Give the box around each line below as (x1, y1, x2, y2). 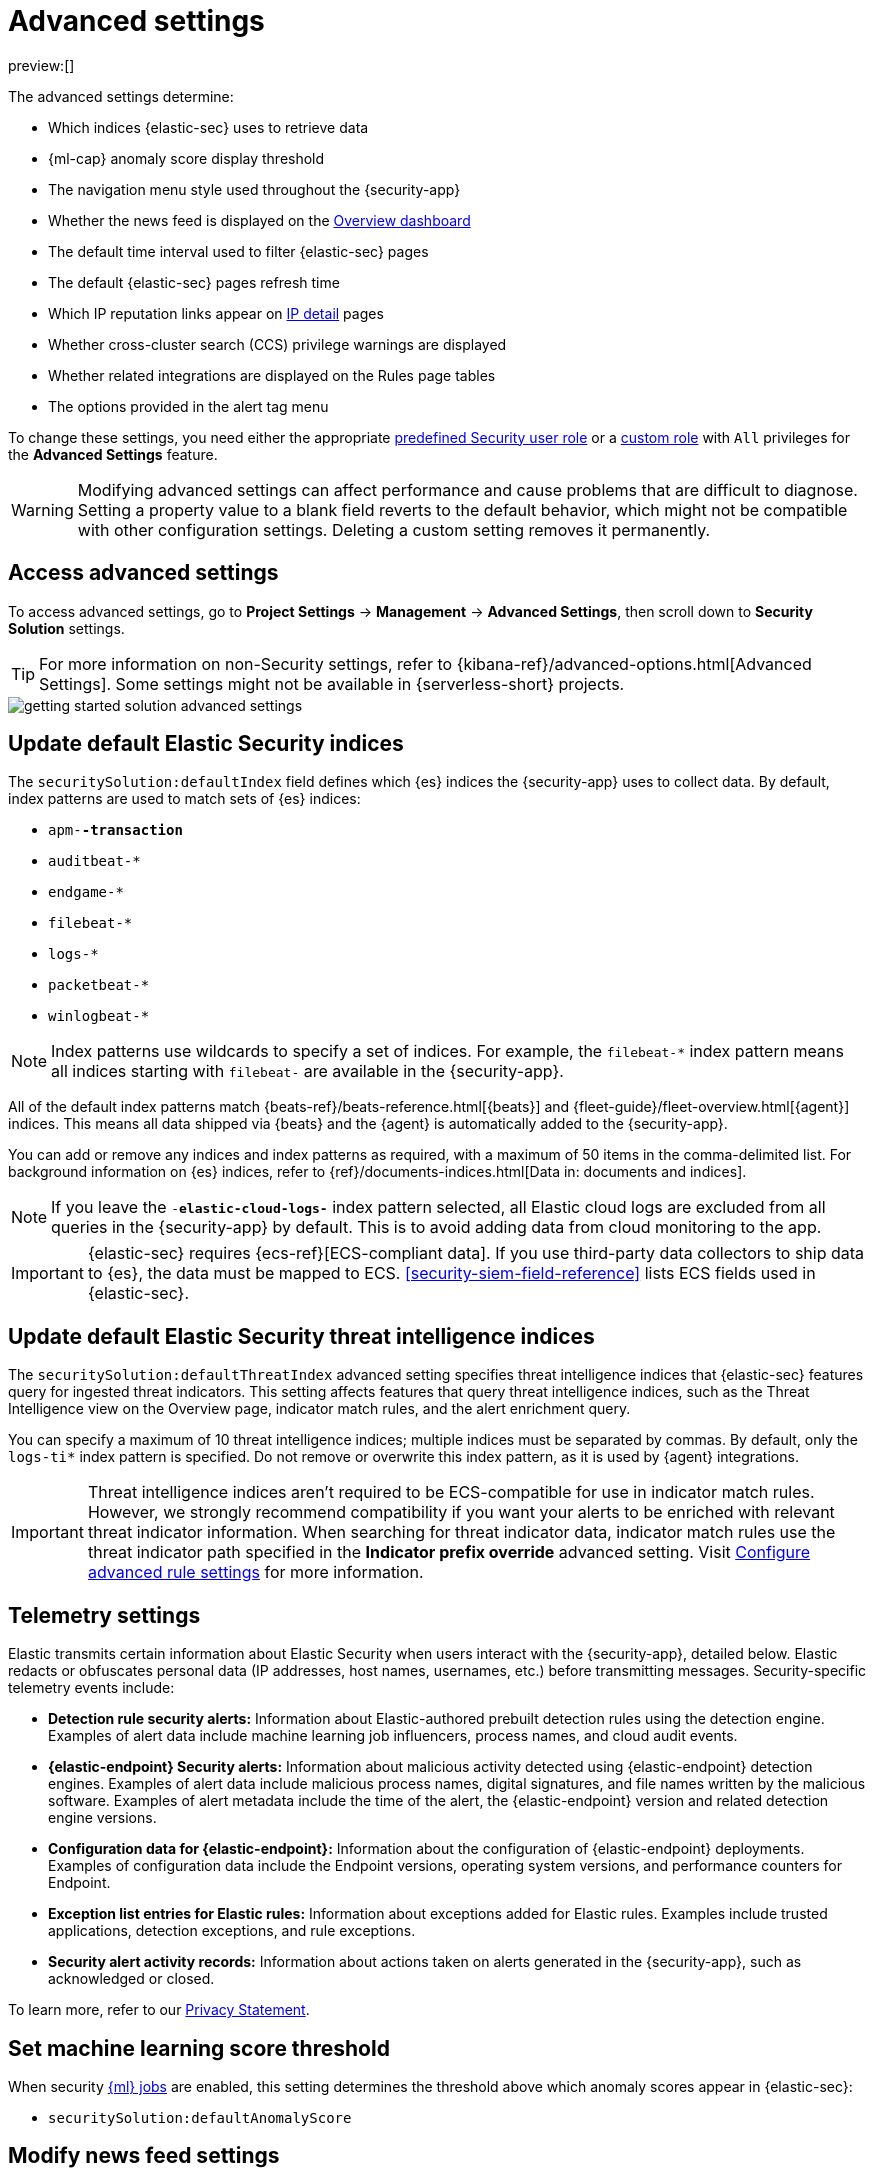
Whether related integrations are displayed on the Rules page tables (48, 366, 496, 384)
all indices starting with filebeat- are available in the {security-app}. (51, 1061, 564, 1082)
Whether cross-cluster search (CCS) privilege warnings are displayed (48, 335, 507, 353)
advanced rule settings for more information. (87, 1562, 424, 1583)
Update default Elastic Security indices (8, 731, 404, 757)
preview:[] (8, 56, 75, 74)
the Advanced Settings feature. (8, 445, 218, 463)
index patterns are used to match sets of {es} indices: (8, 790, 361, 808)
